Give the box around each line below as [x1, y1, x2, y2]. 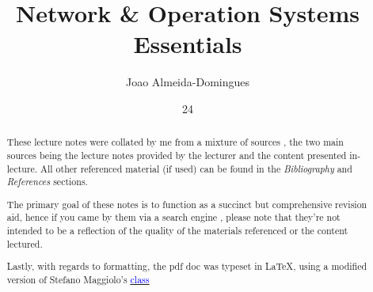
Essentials [133, 28, 242, 60]
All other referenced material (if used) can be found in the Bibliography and [40, 161, 352, 175]
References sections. [6, 175, 88, 188]
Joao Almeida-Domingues [125, 74, 249, 90]
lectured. [6, 237, 43, 250]
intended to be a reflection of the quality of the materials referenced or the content [6, 224, 348, 237]
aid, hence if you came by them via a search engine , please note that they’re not [6, 210, 341, 224]
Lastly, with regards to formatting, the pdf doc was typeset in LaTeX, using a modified [6, 260, 367, 273]
